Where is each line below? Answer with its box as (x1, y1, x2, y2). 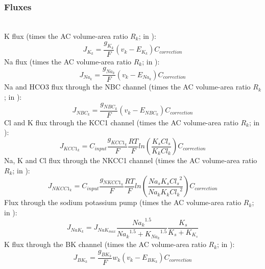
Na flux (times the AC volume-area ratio (4, 56, 132, 66)
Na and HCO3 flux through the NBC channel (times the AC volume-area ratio (4, 81, 251, 92)
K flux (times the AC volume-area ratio (4, 30, 128, 41)
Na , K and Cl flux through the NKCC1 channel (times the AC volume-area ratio (4, 155, 257, 166)
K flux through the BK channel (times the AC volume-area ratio (4, 239, 206, 250)
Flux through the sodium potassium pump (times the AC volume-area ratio (4, 197, 242, 208)
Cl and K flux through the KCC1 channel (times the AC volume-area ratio (4, 117, 238, 127)
